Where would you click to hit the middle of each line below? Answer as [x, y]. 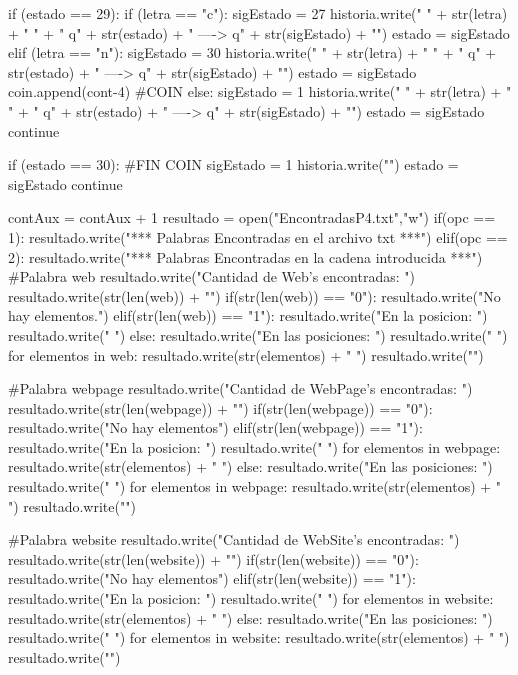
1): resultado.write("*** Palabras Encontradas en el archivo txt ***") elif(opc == [258, 236]
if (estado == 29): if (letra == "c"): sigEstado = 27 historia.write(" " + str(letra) [258, 13]
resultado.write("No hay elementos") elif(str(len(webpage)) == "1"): [215, 427]
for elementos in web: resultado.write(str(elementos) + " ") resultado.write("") [246, 354]
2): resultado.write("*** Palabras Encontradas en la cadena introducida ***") [245, 256]
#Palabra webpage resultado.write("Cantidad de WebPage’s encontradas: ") [240, 388]
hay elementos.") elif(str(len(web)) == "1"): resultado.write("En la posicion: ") [248, 315]
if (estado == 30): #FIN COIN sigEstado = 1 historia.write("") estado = [233, 164]
